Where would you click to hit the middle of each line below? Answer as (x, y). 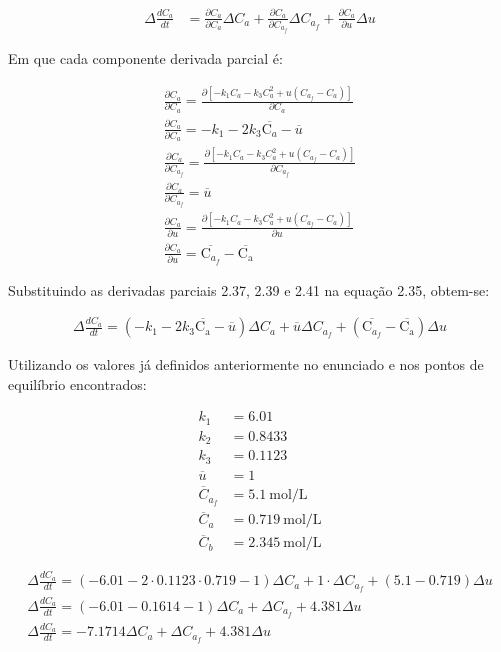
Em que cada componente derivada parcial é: (145, 58)
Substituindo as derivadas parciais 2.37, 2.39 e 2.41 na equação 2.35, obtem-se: (249, 289)
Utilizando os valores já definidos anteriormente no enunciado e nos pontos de (246, 364)
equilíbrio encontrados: (77, 383)
